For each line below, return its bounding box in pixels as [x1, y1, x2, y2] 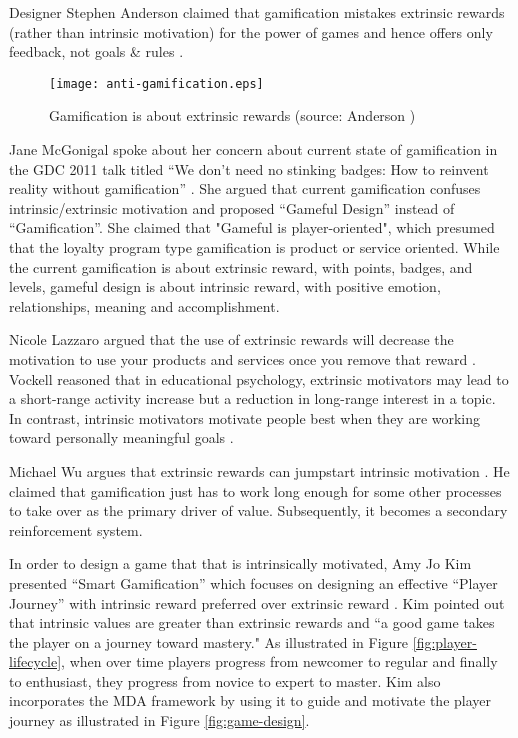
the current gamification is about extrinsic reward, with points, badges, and [9, 256, 473, 277]
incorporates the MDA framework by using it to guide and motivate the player [9, 690, 492, 711]
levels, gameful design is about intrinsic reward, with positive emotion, [9, 276, 441, 297]
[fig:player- [412, 631, 477, 652]
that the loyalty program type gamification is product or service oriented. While [9, 237, 500, 257]
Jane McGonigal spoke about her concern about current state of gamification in [9, 139, 498, 160]
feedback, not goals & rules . [9, 41, 184, 62]
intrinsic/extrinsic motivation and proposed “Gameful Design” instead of [9, 197, 455, 218]
